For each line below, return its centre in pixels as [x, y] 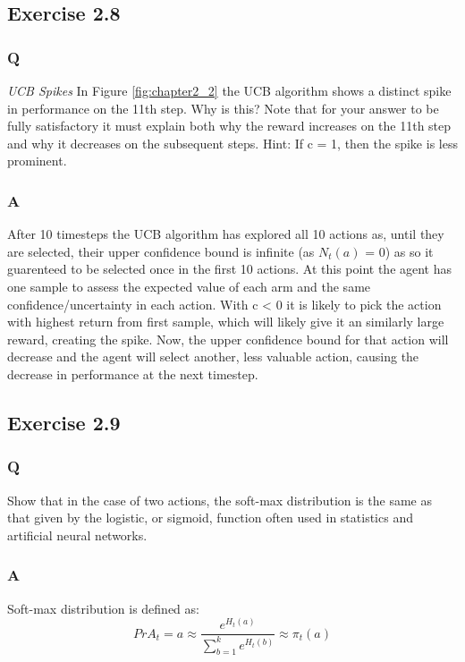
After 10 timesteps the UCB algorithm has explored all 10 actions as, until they [226, 234]
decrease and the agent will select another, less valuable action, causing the [213, 356]
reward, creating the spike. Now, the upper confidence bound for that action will [228, 339]
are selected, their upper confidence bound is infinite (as [161, 251]
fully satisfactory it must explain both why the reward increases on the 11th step [229, 126]
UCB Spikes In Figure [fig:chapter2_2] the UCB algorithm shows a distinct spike [229, 90]
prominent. [37, 161]
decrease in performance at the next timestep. [133, 373]
